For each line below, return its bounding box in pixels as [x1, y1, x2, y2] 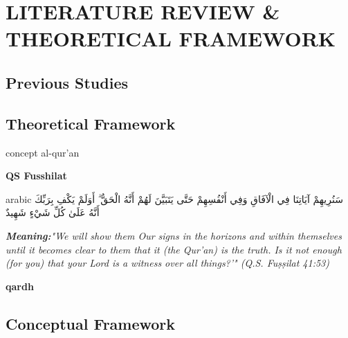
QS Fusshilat [6, 168, 67, 183]
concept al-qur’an [6, 145, 80, 159]
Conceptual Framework [6, 312, 176, 334]
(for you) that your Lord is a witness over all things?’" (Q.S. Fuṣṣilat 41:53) [6, 256, 330, 270]
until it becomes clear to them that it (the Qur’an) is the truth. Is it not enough [6, 242, 342, 256]
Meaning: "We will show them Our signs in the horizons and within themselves [6, 228, 342, 242]
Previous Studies [6, 71, 128, 93]
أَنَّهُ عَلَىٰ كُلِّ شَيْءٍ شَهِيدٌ [6, 205, 100, 220]
